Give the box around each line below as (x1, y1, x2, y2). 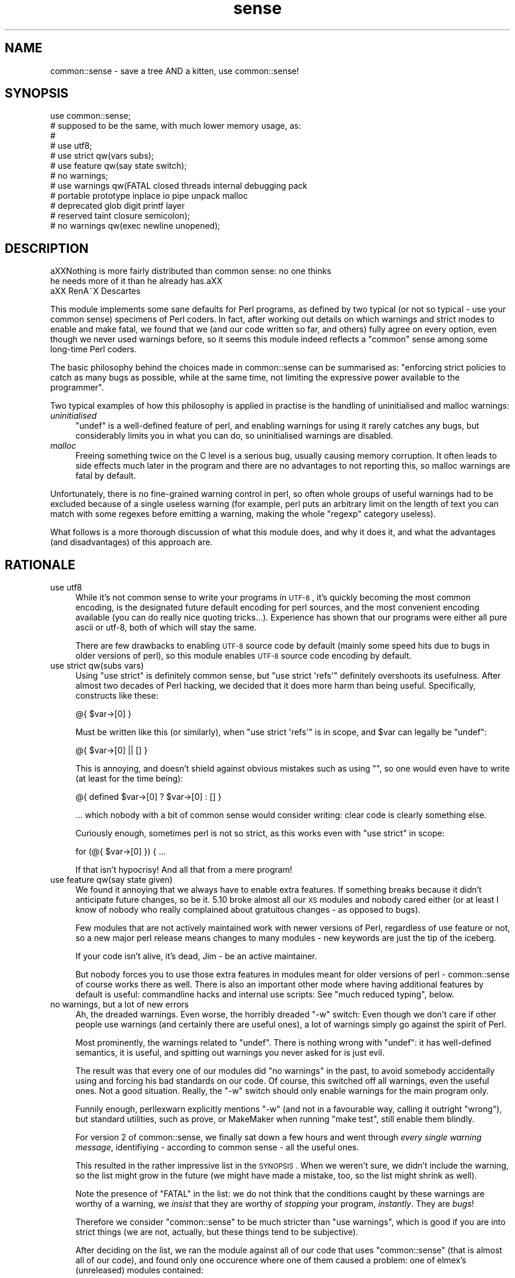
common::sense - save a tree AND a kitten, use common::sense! (50, 65, 299, 76)
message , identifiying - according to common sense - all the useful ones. (75, 1142, 359, 1153)
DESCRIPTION (5, 241, 89, 256)
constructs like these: (75, 690, 159, 701)
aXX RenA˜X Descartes (50, 286, 141, 296)
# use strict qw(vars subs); (50, 151, 154, 161)
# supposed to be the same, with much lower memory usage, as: (50, 121, 301, 131)
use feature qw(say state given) (50, 875, 173, 885)
